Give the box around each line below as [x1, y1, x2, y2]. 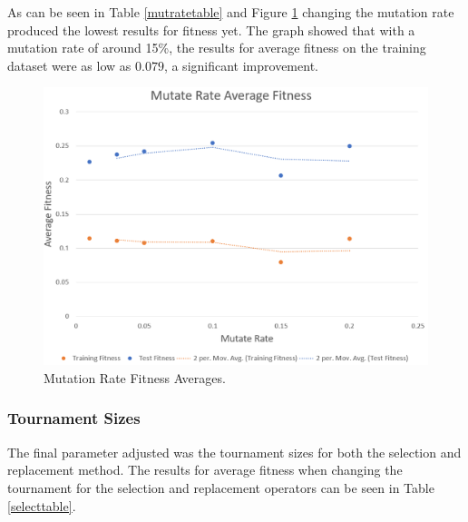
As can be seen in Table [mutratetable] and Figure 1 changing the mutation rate [7, 3, 454, 21]
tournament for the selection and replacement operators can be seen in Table [7, 478, 434, 497]
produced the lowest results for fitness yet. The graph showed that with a [7, 20, 415, 39]
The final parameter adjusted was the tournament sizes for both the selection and [7, 442, 462, 461]
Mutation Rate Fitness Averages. [44, 368, 226, 387]
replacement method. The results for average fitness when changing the [7, 460, 403, 479]
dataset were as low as [7, 55, 132, 74]
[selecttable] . [7, 496, 76, 515]
